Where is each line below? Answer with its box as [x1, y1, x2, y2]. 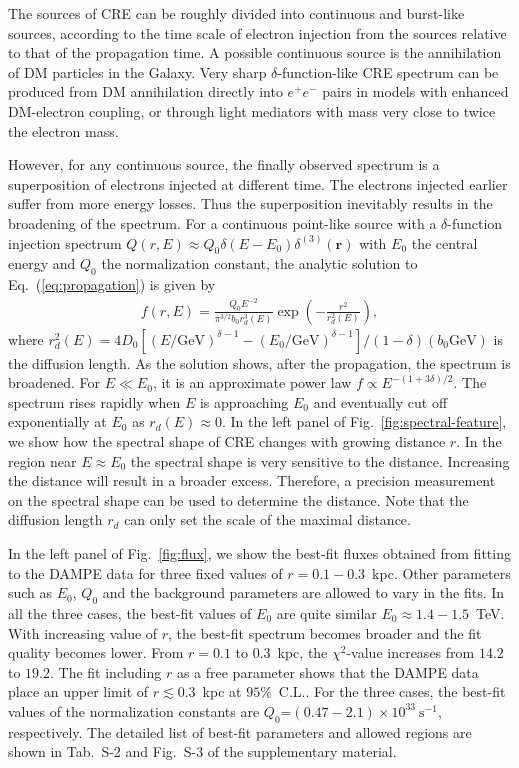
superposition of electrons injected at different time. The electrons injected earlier [8, 173, 508, 194]
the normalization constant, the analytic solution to [101, 253, 418, 274]
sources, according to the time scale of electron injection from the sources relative [8, 22, 507, 43]
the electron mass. [8, 120, 119, 141]
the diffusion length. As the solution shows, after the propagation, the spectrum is [8, 352, 511, 373]
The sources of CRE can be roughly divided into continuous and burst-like [8, 3, 465, 23]
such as [8, 582, 53, 603]
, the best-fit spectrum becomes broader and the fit [168, 622, 482, 643]
